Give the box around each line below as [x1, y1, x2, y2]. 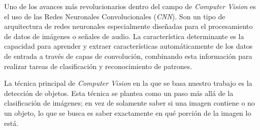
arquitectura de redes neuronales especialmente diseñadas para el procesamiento [4, 21, 253, 31]
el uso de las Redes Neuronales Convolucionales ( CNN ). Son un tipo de [4, 11, 225, 21]
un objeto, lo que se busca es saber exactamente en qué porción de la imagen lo [4, 107, 251, 118]
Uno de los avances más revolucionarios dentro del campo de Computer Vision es [4, 1, 256, 11]
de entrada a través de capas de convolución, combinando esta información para [4, 50, 252, 61]
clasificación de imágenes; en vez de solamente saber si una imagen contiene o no [4, 97, 255, 108]
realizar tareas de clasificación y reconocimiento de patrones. [4, 60, 192, 71]
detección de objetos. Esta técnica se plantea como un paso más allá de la [4, 87, 234, 98]
